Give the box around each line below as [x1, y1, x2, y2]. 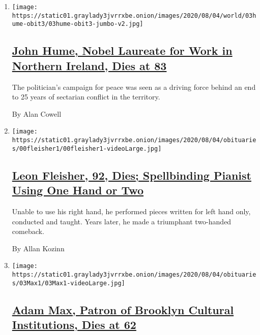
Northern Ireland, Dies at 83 [12, 57, 167, 73]
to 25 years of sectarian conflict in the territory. [12, 91, 160, 102]
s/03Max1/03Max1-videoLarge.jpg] [12, 279, 125, 287]
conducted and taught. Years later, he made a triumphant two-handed [12, 216, 232, 226]
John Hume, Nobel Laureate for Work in [12, 43, 233, 58]
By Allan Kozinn [12, 243, 65, 253]
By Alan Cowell [12, 108, 62, 119]
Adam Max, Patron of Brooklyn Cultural [12, 301, 234, 317]
